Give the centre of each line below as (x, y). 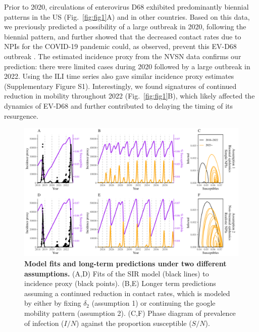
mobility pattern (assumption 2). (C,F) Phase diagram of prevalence (130, 313)
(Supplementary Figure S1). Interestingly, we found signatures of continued (120, 86)
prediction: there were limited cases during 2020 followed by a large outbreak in (127, 66)
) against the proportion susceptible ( (134, 323)
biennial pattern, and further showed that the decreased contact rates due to (123, 36)
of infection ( (44, 323)
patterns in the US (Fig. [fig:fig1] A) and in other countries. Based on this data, (127, 16)
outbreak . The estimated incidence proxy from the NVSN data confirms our (123, 56)
